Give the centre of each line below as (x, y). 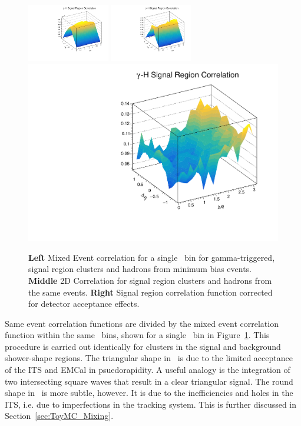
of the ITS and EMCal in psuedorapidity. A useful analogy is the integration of (148, 370)
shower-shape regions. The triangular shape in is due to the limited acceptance (149, 358)
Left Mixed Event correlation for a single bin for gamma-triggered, (152, 257)
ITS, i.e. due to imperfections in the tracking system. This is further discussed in (151, 404)
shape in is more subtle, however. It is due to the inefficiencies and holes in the (149, 393)
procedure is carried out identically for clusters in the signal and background (143, 346)
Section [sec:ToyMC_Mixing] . (59, 416)
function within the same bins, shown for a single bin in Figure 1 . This (137, 335)
